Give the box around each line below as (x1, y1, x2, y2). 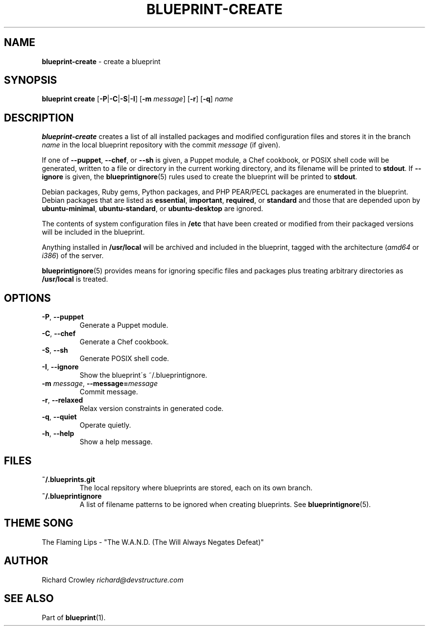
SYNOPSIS (4, 74, 57, 87)
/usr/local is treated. (42, 275, 108, 284)
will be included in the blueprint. (42, 228, 145, 237)
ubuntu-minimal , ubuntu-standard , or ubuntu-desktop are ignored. (42, 204, 263, 213)
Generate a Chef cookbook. (79, 338, 169, 346)
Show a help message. (79, 437, 153, 446)
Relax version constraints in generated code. (79, 404, 224, 413)
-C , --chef (42, 329, 76, 338)
